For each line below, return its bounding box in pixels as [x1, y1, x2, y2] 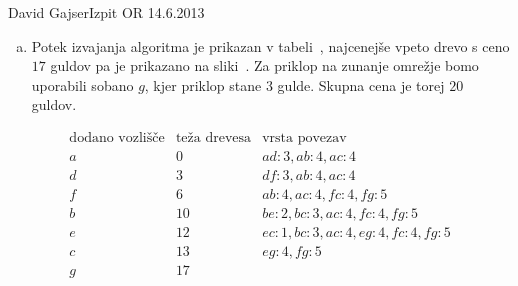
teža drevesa [175, 130, 252, 145]
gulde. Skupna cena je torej [277, 74, 445, 95]
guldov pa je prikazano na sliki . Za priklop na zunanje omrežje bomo [50, 55, 479, 76]
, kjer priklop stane [144, 74, 262, 95]
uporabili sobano [31, 74, 134, 95]
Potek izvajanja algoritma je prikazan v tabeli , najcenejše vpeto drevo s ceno [31, 35, 510, 56]
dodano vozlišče [69, 130, 165, 145]
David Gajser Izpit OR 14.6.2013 [8, 2, 205, 22]
